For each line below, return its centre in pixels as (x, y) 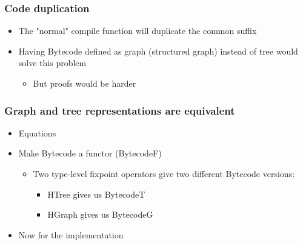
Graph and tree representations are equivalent (120, 110)
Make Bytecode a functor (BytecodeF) (90, 153)
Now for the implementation (71, 234)
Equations (37, 133)
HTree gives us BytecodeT (96, 194)
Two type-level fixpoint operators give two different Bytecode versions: (164, 173)
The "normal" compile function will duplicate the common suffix (138, 31)
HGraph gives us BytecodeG (100, 214)
